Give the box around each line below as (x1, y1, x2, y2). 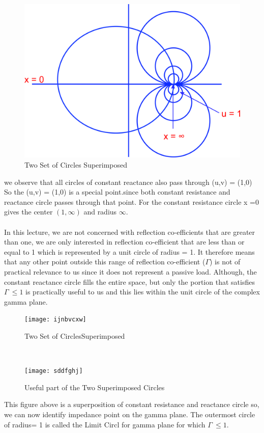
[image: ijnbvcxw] (24, 316, 86, 323)
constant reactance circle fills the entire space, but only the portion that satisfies (4, 276, 255, 287)
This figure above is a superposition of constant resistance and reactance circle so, (4, 399, 259, 410)
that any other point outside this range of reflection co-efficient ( (4, 256, 206, 267)
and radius (83, 206, 117, 217)
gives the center (4, 206, 53, 217)
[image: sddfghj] (24, 367, 83, 375)
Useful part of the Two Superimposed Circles (24, 382, 165, 392)
